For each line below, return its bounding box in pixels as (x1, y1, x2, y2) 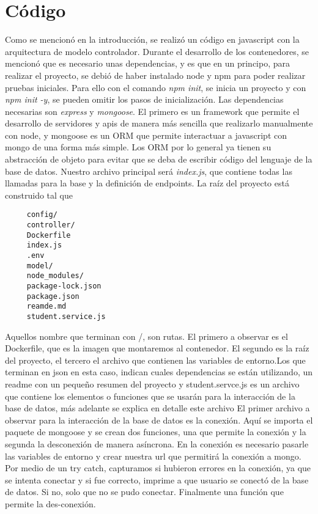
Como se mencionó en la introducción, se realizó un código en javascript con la (5, 33, 300, 46)
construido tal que (5, 188, 73, 201)
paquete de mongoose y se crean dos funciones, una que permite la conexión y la (5, 425, 306, 438)
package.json (26, 292, 79, 301)
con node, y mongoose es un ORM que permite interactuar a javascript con (5, 128, 287, 141)
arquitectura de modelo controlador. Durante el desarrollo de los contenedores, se (5, 45, 309, 57)
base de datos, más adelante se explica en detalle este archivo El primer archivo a (5, 402, 310, 414)
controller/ (26, 221, 75, 230)
